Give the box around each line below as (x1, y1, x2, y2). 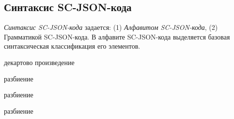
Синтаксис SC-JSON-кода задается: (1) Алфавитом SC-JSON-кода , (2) (4, 22, 218, 32)
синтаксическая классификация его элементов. (4, 41, 140, 51)
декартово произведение (4, 57, 75, 67)
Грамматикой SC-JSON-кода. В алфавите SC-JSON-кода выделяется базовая (4, 31, 230, 41)
